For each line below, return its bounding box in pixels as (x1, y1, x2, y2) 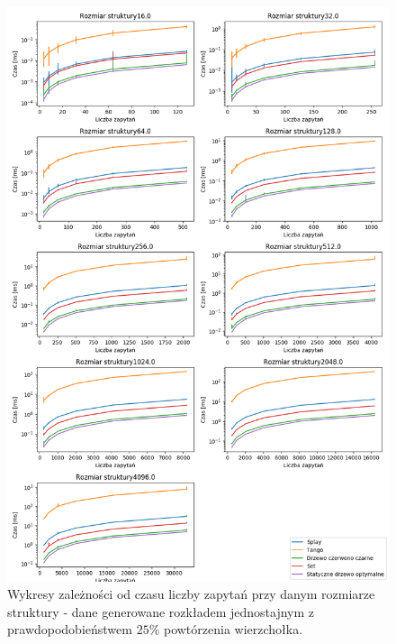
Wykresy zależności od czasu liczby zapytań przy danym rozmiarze (7, 584, 375, 603)
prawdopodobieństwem (7, 620, 132, 639)
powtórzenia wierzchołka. (163, 620, 303, 639)
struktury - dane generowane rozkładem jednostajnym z (7, 602, 315, 621)
